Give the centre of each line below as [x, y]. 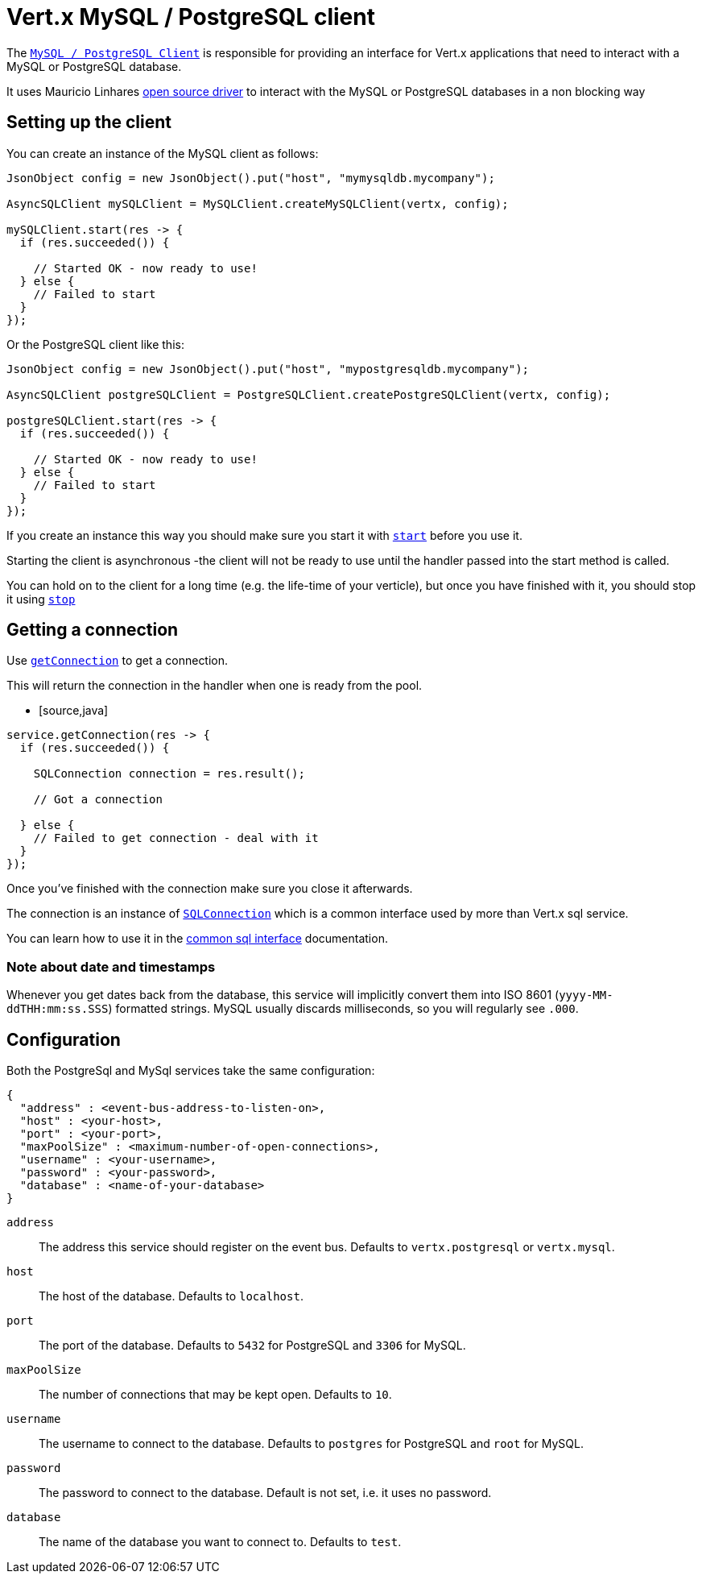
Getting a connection [93, 630]
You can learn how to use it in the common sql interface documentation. [197, 939]
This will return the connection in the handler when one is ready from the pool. [215, 686]
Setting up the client [89, 122]
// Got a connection [98, 800]
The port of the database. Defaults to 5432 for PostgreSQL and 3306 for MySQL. [252, 1346]
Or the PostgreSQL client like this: [95, 344]
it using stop [41, 599]
